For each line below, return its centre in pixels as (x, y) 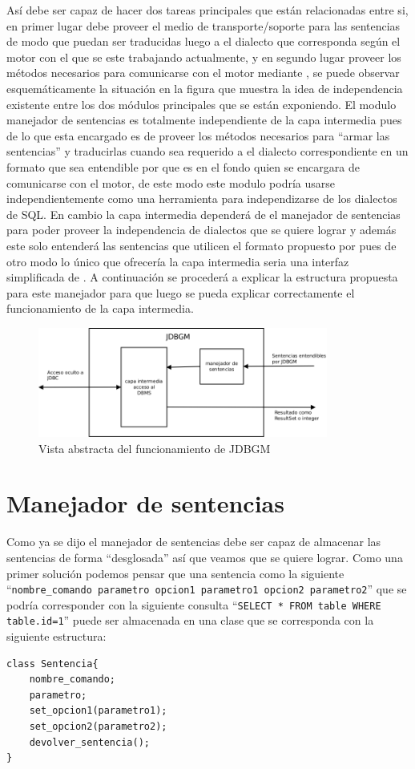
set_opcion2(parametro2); (98, 727)
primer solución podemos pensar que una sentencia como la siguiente (175, 573)
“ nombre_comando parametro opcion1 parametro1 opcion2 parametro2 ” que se (207, 589)
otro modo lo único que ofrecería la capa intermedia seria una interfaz (178, 261)
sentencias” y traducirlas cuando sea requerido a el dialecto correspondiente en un (207, 151)
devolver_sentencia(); (89, 742)
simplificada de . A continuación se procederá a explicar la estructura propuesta (202, 277)
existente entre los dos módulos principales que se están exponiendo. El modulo (201, 104)
